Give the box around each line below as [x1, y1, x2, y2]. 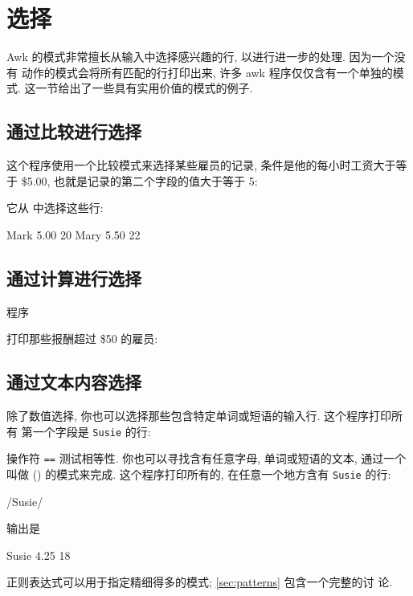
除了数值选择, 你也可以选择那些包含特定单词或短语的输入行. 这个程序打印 [6, 407, 392, 424]
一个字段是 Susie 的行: [32, 423, 151, 439]
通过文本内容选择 [6, 369, 141, 394]
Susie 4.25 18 [6, 546, 71, 563]
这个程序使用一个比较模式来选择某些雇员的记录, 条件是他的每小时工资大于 [6, 157, 396, 173]
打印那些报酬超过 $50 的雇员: [6, 330, 158, 347]
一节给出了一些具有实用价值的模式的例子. [35, 80, 253, 96]
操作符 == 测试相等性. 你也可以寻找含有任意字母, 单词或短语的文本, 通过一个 [6, 450, 407, 467]
